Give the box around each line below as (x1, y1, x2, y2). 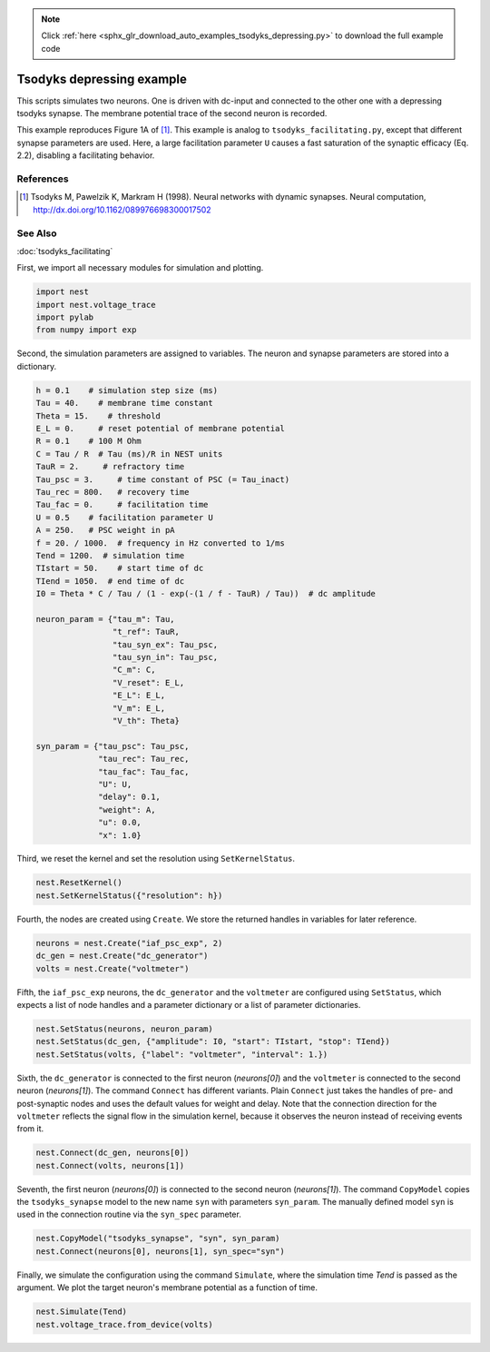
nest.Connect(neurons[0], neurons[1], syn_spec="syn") (35, 1246, 285, 1257)
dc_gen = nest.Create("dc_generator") (35, 951, 209, 962)
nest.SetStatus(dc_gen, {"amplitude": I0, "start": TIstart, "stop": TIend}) (35, 1036, 390, 1047)
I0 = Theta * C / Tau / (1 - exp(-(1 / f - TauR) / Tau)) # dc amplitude (35, 588, 377, 599)
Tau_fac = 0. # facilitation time (35, 499, 209, 510)
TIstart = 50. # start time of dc (35, 563, 204, 574)
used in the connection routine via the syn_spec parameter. (16, 1209, 242, 1220)
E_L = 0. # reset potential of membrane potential (35, 423, 285, 433)
